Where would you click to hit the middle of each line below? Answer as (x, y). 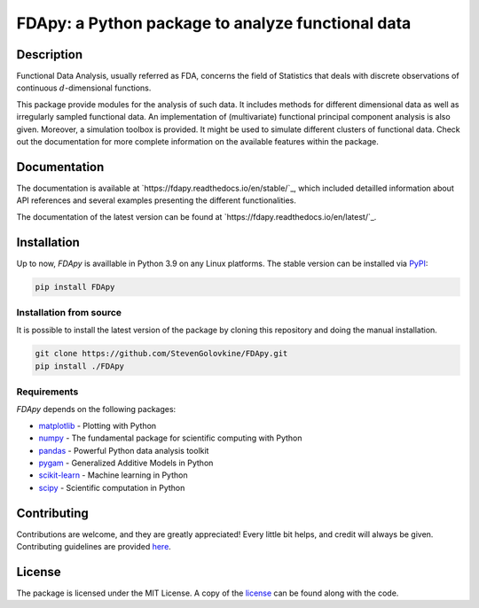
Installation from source (69, 312)
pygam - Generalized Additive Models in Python (126, 463)
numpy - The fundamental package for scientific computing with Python (170, 438)
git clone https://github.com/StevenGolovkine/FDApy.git (161, 354)
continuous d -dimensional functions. (84, 88)
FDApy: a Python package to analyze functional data (214, 23)
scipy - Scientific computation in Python (112, 487)
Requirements (47, 392)
